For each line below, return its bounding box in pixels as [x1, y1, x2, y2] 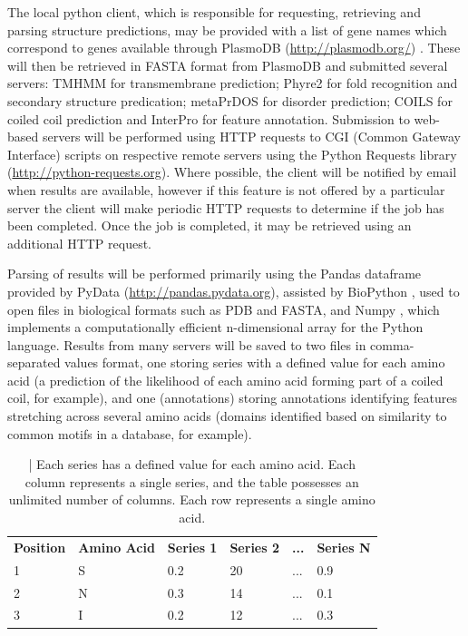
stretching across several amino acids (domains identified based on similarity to [7, 406, 447, 426]
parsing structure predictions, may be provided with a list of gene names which [7, 20, 447, 39]
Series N [317, 537, 371, 556]
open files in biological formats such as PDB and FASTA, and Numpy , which [7, 299, 440, 318]
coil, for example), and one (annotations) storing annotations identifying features [7, 388, 457, 407]
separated [7, 353, 61, 372]
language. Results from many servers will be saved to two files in [7, 335, 366, 354]
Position [14, 537, 66, 556]
